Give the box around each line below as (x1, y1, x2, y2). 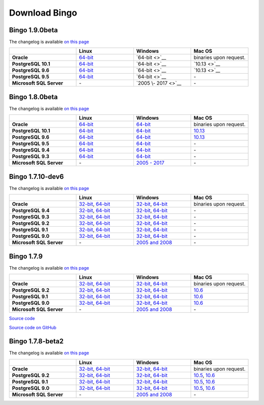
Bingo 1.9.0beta (9, 26, 58, 34)
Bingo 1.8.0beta (9, 93, 58, 101)
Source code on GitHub (9, 324, 57, 330)
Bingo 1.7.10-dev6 (9, 172, 64, 181)
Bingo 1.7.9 (9, 252, 43, 260)
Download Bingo (9, 7, 78, 18)
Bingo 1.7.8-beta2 (9, 337, 64, 345)
